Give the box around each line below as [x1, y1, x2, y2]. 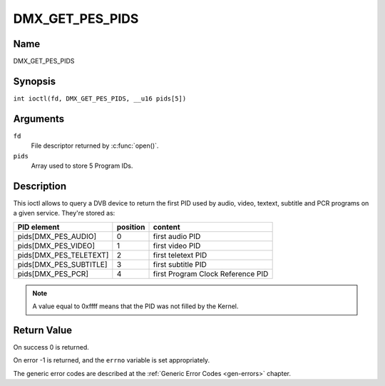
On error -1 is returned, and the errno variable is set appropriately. [13, 356, 210, 365]
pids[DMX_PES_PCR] [17, 268, 89, 278]
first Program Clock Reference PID [153, 268, 269, 278]
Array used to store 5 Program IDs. [31, 161, 133, 171]
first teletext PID [153, 250, 207, 260]
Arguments [13, 113, 65, 125]
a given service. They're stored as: [13, 209, 115, 218]
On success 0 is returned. [13, 343, 89, 352]
